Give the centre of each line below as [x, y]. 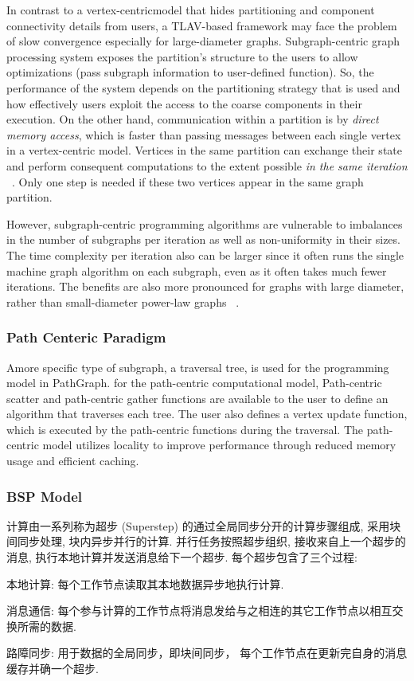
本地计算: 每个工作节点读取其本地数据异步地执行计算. [145, 583]
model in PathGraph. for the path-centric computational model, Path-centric [194, 383]
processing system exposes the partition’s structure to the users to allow [182, 56]
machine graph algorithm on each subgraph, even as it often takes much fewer [197, 270]
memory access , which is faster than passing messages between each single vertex [204, 134]
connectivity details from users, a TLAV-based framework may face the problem [202, 25]
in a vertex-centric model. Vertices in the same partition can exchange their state [204, 150]
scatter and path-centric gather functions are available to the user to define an [197, 398]
